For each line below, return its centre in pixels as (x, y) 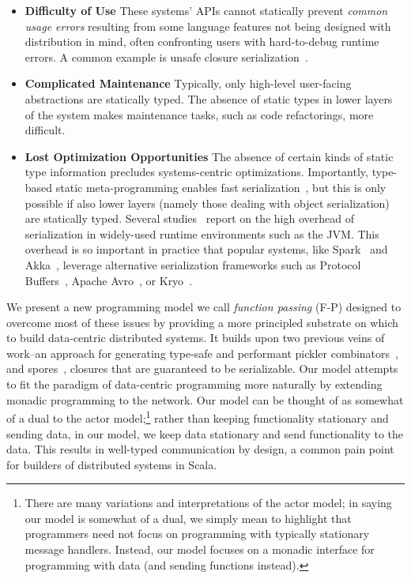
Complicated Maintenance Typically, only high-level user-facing (188, 83)
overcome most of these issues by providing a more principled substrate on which (202, 322)
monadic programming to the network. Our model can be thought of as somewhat (205, 399)
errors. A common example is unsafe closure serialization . (166, 56)
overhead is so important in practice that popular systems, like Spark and (206, 249)
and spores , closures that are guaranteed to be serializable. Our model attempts (202, 368)
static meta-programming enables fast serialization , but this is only (221, 187)
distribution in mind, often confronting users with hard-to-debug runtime (202, 41)
